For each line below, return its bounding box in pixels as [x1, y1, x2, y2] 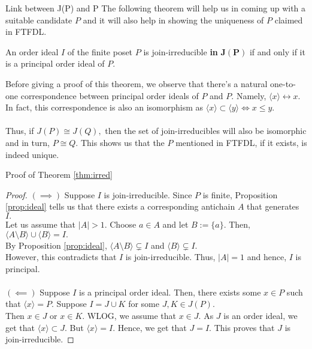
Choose [110, 217, 137, 230]
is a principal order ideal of [5, 57, 105, 70]
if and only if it [249, 45, 305, 58]
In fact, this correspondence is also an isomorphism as [5, 101, 204, 114]
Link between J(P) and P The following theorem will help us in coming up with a [5, 2, 306, 14]
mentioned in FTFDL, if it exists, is [175, 136, 307, 148]
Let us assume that [5, 217, 76, 230]
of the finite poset [67, 45, 133, 58]
